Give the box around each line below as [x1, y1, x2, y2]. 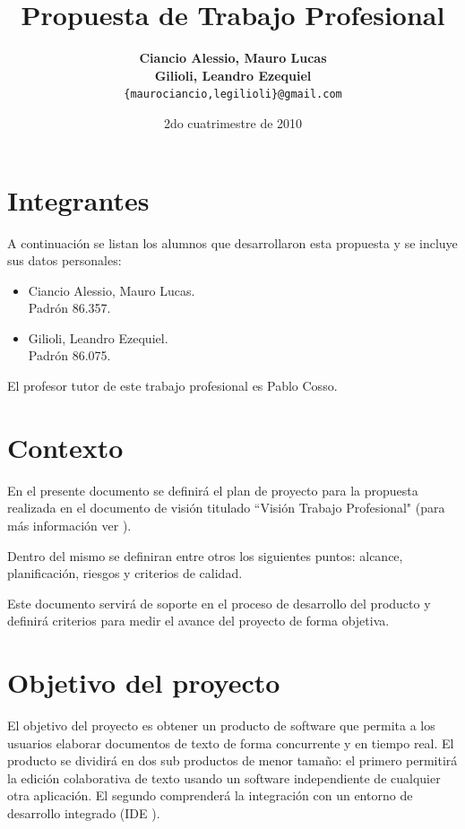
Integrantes [7, 181, 150, 218]
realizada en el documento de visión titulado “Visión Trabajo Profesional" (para [7, 498, 445, 517]
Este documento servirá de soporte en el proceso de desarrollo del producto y [7, 593, 431, 612]
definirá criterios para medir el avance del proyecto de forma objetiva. [7, 611, 390, 630]
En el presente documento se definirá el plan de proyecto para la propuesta [7, 480, 418, 499]
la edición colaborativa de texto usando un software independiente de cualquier [7, 768, 441, 787]
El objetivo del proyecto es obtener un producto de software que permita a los [7, 716, 435, 735]
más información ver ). [7, 515, 132, 534]
